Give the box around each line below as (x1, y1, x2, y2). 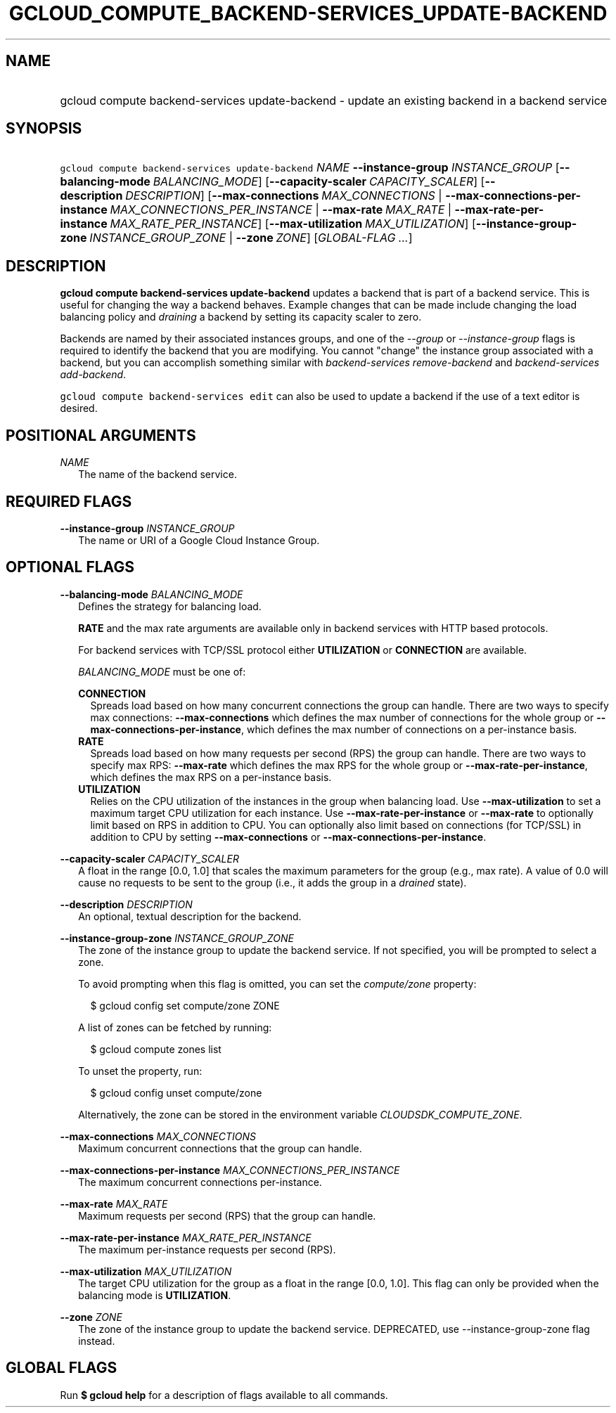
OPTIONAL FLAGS (6, 558, 134, 576)
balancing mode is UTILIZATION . (78, 1289, 231, 1301)
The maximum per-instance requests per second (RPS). (78, 1243, 336, 1256)
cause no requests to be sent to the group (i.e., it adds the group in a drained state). (78, 876, 467, 889)
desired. (60, 402, 98, 415)
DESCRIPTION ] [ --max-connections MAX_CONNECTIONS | (125, 188, 442, 203)
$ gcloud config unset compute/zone (90, 1086, 262, 1099)
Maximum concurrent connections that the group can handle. (78, 1142, 362, 1154)
